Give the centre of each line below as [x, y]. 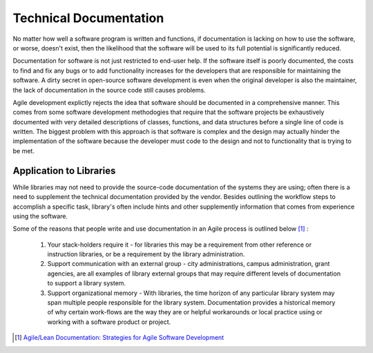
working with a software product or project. [109, 322]
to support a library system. [87, 283]
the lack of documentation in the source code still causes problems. [109, 90]
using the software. [40, 216]
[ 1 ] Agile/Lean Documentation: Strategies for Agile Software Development [119, 338]
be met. [23, 151]
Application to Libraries [64, 170]
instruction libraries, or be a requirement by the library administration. [146, 254]
